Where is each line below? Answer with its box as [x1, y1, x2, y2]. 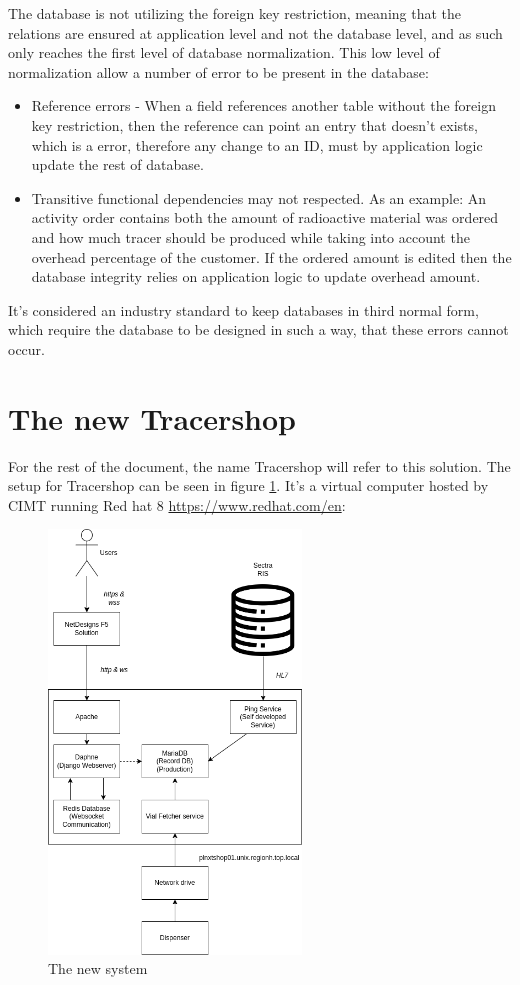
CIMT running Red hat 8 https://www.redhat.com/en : [8, 494, 346, 515]
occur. [8, 338, 45, 359]
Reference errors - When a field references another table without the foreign [31, 95, 496, 116]
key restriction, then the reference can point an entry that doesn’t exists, [31, 114, 478, 135]
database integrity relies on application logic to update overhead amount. [31, 266, 481, 287]
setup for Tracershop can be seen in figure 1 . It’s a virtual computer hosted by [8, 475, 489, 496]
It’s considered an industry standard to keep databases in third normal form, [8, 299, 479, 320]
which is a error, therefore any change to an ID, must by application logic [31, 134, 483, 155]
